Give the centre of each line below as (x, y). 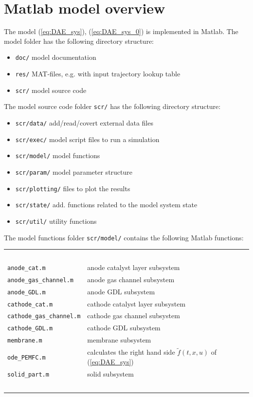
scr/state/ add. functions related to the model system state (106, 205)
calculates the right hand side (131, 352)
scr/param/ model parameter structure (74, 171)
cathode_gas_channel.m (44, 316)
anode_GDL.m (27, 292)
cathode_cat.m (30, 304)
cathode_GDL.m (30, 329)
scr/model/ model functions (58, 155)
